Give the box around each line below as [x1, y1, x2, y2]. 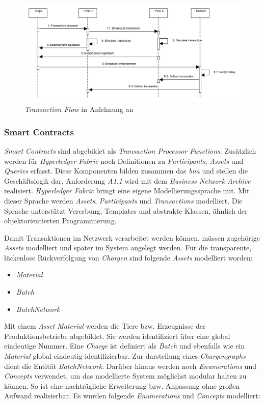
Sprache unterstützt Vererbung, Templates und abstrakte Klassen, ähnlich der [4, 205, 248, 216]
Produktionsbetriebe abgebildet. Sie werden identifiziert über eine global [4, 330, 230, 341]
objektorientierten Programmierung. [4, 215, 117, 226]
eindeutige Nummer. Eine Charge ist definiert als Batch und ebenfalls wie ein [4, 340, 245, 351]
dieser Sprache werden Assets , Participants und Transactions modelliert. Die [4, 195, 243, 206]
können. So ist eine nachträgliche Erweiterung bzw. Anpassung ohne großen [4, 380, 240, 391]
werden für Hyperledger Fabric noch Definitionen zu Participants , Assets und [4, 155, 244, 166]
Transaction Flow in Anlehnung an [24, 104, 134, 114]
